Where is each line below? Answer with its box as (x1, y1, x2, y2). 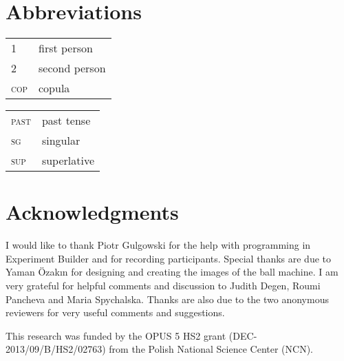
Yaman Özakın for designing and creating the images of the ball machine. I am (6, 265, 338, 279)
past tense (41, 112, 91, 129)
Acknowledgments (6, 198, 179, 226)
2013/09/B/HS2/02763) (6, 342, 106, 356)
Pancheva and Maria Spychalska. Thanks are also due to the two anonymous (6, 291, 329, 306)
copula (39, 80, 70, 96)
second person (39, 60, 106, 76)
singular (41, 132, 80, 149)
